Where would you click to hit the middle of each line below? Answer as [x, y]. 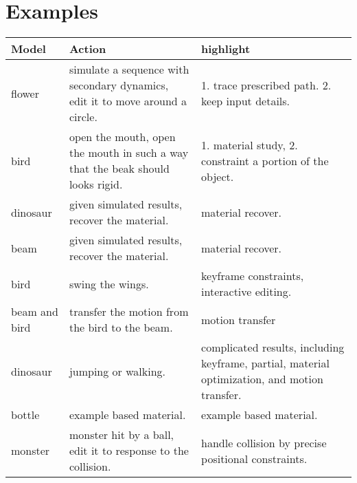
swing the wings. [109, 283]
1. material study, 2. [250, 144]
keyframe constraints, [253, 276]
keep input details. [246, 101]
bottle [25, 415]
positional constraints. [254, 458]
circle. [83, 117]
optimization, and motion [262, 379]
